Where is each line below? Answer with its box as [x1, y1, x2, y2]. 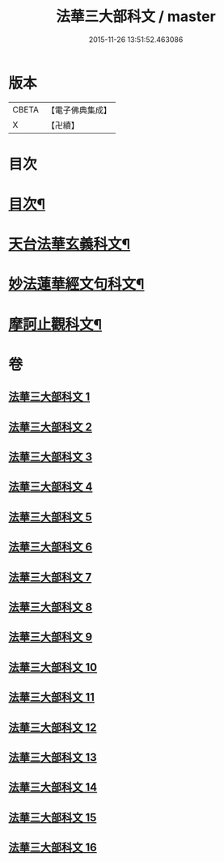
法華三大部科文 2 [8, 420, 93, 434]
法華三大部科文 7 [8, 570, 92, 584]
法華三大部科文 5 [8, 510, 93, 524]
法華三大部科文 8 [8, 600, 93, 614]
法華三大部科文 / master [56, 7, 216, 26]
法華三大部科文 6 [8, 540, 93, 554]
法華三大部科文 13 [8, 750, 97, 764]
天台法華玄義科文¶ [8, 236, 131, 253]
